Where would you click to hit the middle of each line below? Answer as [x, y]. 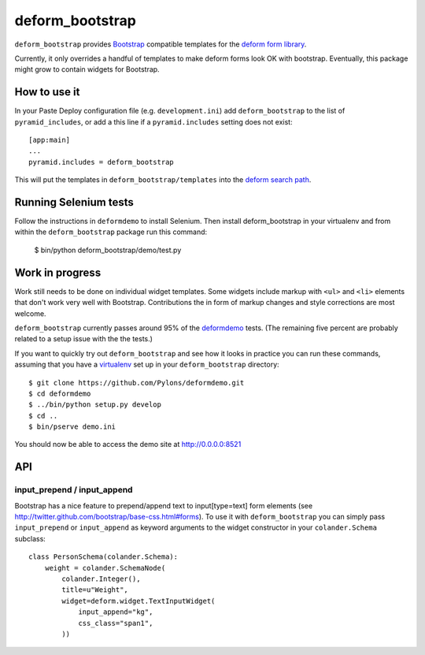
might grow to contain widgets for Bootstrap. [87, 69]
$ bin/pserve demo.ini [72, 427]
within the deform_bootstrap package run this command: [111, 232]
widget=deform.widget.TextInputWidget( [139, 601]
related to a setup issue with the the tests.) [84, 339]
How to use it [47, 92]
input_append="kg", [116, 612]
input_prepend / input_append [74, 490]
